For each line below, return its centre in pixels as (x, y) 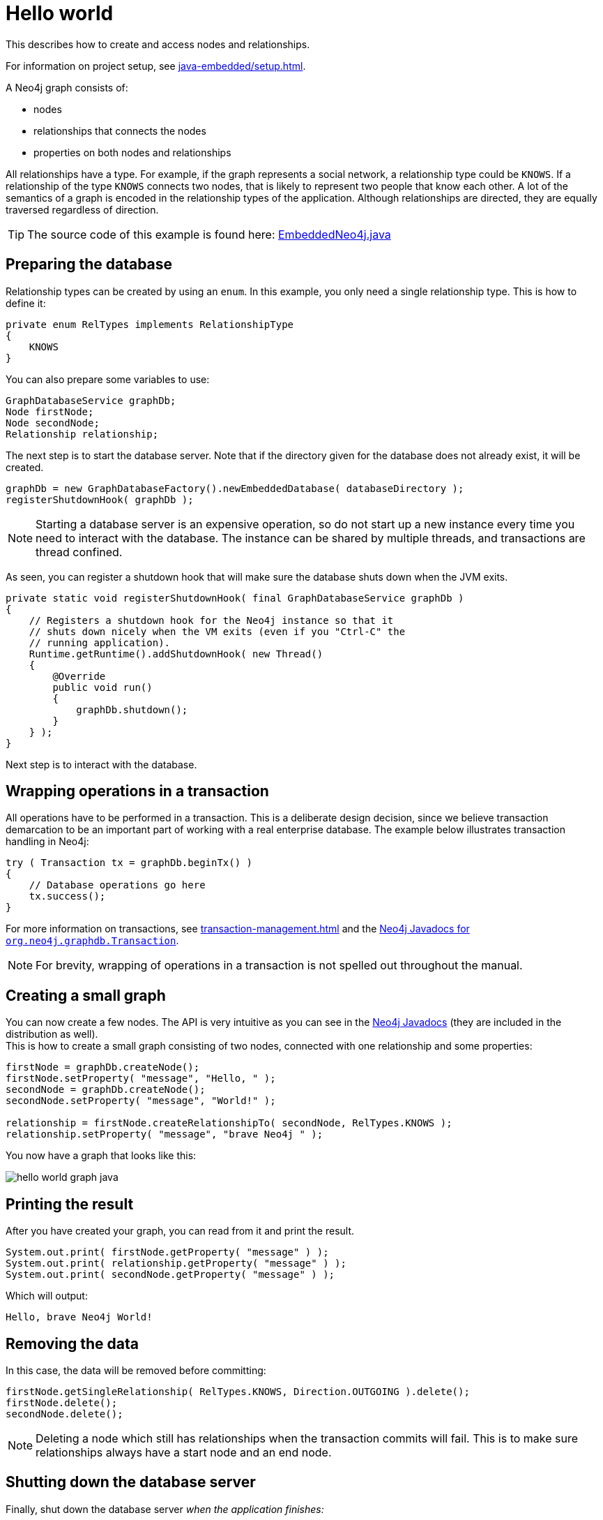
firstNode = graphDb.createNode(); (103, 1067)
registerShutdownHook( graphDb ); (100, 499)
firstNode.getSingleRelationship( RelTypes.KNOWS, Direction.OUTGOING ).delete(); (238, 1391)
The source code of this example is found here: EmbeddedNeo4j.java (209, 234)
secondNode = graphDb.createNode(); (106, 1090)
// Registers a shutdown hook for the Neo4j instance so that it (211, 620)
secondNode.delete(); (64, 1414)
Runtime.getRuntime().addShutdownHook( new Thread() (176, 654)
